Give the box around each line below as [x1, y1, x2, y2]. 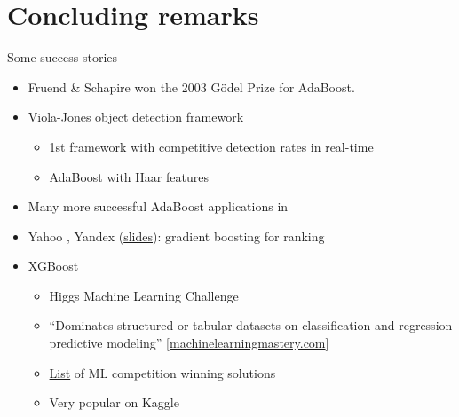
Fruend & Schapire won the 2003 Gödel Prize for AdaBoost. [28, 77, 355, 96]
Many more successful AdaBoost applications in [28, 197, 289, 216]
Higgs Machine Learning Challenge [49, 286, 239, 304]
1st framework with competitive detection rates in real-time [49, 137, 374, 155]
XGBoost [28, 256, 79, 275]
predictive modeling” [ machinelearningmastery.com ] [49, 334, 329, 352]
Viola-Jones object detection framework [28, 107, 244, 126]
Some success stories [7, 48, 118, 67]
